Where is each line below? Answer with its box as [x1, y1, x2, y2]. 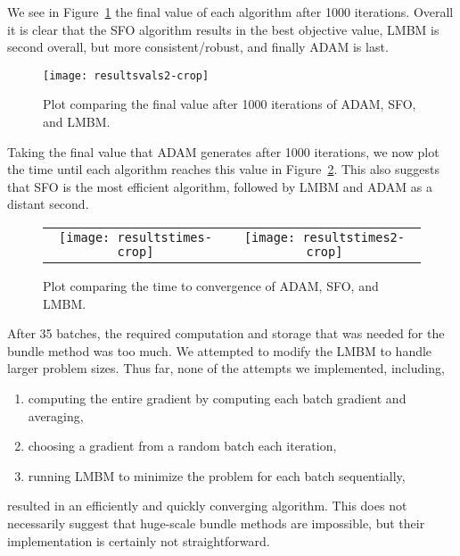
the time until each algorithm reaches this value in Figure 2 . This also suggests [7, 160, 439, 178]
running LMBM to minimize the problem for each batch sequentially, [28, 466, 406, 485]
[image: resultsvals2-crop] [43, 69, 209, 82]
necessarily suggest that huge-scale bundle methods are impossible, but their [7, 513, 425, 532]
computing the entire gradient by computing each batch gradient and [28, 388, 407, 407]
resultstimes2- [302, 230, 405, 245]
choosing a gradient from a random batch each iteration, [28, 436, 337, 455]
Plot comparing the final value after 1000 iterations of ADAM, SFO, [43, 95, 416, 113]
